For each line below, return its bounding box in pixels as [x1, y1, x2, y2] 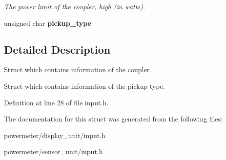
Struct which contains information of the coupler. [4, 64, 152, 75]
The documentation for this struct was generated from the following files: [4, 114, 223, 124]
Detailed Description [4, 41, 111, 57]
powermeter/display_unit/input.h [4, 130, 105, 140]
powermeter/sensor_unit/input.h [4, 146, 103, 157]
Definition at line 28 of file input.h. [4, 97, 109, 107]
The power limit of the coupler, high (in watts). [4, 1, 145, 11]
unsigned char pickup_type [4, 18, 91, 28]
